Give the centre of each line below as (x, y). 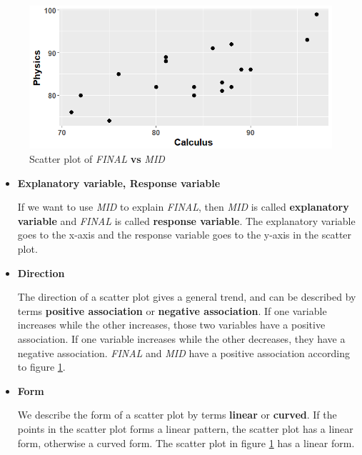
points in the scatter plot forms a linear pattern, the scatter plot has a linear (185, 428)
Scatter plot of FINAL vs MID (97, 159)
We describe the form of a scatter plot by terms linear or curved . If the (177, 415)
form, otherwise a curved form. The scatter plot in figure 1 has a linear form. (186, 442)
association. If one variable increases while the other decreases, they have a (181, 338)
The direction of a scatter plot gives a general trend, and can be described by (187, 297)
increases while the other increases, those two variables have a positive (171, 325)
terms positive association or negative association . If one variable (172, 310)
